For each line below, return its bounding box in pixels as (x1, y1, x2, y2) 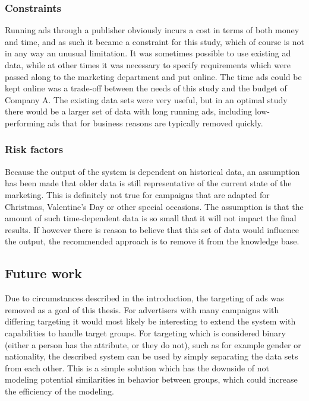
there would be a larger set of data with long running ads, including (5, 105, 253, 117)
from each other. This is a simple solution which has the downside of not (5, 361, 270, 374)
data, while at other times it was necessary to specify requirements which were (5, 59, 291, 71)
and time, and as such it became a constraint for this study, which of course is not (5, 35, 304, 47)
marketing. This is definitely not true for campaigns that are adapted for (5, 188, 270, 200)
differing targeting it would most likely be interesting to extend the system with (5, 315, 296, 327)
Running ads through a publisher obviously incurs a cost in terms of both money (5, 24, 299, 36)
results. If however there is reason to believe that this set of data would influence (5, 223, 299, 235)
